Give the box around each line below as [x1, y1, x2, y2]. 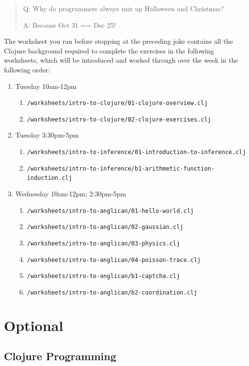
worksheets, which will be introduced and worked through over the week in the [4, 55, 238, 65]
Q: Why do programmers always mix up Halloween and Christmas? [23, 3, 224, 13]
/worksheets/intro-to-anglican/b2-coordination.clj [27, 289, 198, 296]
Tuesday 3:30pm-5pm [15, 130, 79, 140]
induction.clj [27, 174, 72, 182]
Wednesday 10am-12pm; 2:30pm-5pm [15, 189, 126, 199]
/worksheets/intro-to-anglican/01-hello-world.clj [27, 207, 194, 214]
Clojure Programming [4, 349, 116, 364]
